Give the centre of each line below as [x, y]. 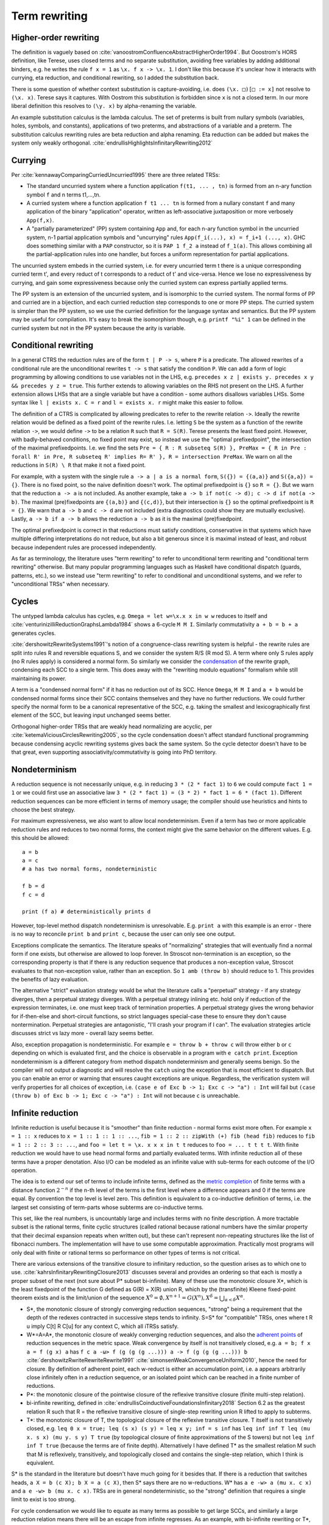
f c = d [34, 895]
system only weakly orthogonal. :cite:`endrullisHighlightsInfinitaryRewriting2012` [112, 143]
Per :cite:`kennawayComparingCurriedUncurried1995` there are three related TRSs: [116, 174]
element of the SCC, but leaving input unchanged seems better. [91, 715]
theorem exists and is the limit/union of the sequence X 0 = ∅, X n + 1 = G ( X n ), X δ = [115, 1297]
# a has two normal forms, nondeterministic [90, 869]
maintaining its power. [39, 678]
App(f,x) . [40, 220]
